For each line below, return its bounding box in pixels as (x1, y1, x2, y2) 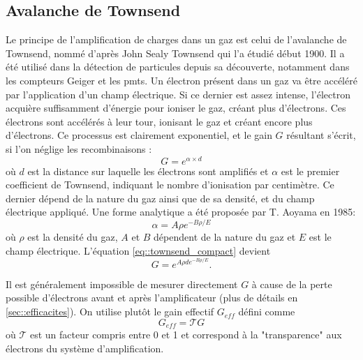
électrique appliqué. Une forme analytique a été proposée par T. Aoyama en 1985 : (6, 204, 356, 219)
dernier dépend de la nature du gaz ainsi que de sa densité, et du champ (6, 190, 315, 205)
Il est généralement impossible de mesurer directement (6, 276, 238, 291)
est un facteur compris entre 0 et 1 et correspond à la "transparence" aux (29, 327, 342, 342)
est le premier (281, 163, 340, 178)
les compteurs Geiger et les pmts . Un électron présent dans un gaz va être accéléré (6, 73, 357, 87)
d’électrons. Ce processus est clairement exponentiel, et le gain (6, 128, 272, 142)
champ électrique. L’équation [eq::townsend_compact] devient (6, 243, 271, 257)
